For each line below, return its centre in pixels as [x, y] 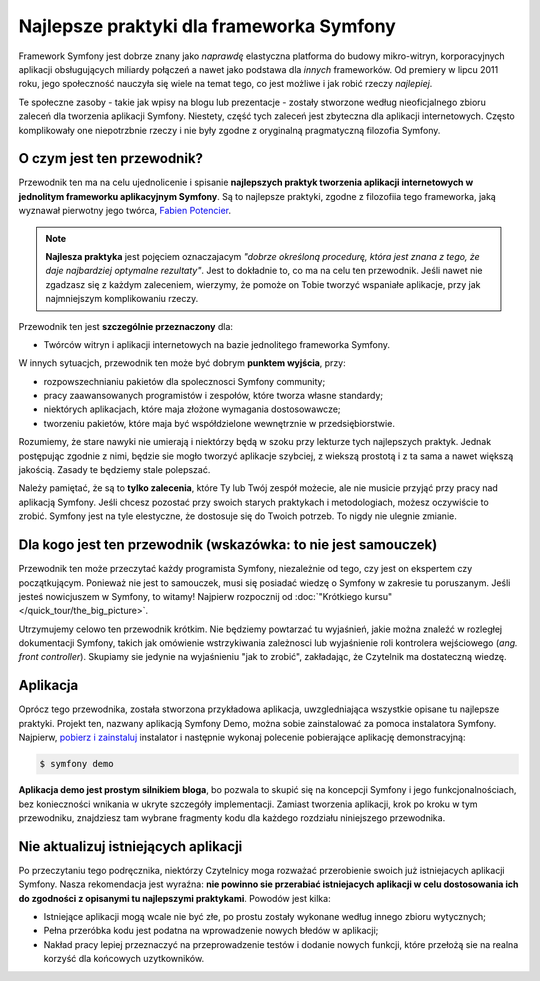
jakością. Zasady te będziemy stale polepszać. [114, 470]
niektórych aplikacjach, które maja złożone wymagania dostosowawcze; [192, 409]
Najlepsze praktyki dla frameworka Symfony [207, 26]
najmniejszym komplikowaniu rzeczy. [122, 299]
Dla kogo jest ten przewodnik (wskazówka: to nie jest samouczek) [228, 545]
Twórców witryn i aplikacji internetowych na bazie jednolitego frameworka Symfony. [216, 344]
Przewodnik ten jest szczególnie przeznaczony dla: [126, 326]
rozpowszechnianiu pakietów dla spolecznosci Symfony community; [184, 381]
